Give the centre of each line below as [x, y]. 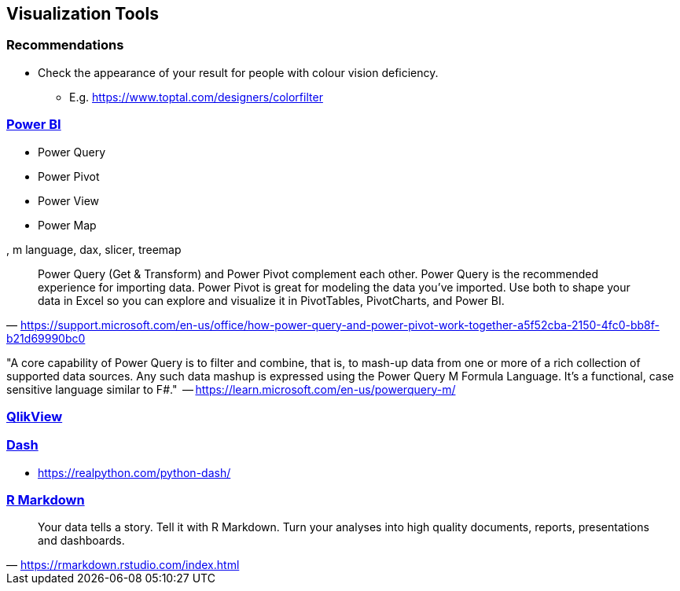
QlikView [35, 416]
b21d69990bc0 [46, 338]
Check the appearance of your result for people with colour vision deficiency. [238, 72]
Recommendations [65, 45]
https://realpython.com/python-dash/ [134, 472]
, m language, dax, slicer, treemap [94, 249]
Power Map [67, 225]
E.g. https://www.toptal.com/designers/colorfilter [196, 97]
